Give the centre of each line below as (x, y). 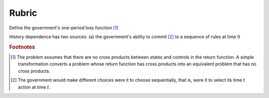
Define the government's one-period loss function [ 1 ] (64, 28)
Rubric (23, 13)
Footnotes (22, 47)
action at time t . (34, 87)
